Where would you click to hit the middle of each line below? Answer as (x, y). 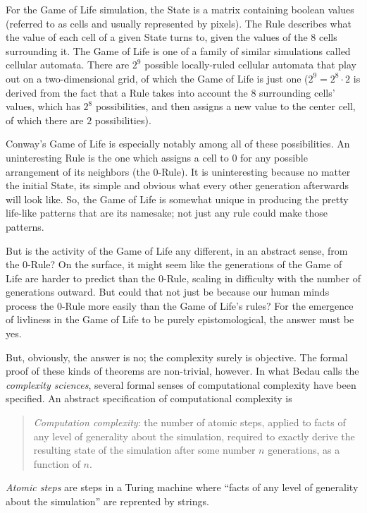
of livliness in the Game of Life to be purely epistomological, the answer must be (180, 319)
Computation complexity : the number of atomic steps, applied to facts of (189, 422)
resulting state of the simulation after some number (144, 450)
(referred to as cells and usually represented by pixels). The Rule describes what (179, 23)
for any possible (274, 157)
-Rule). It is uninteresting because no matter (254, 171)
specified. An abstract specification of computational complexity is (149, 398)
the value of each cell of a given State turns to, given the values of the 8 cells (172, 37)
